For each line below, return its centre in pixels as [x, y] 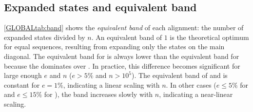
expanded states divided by [45, 37]
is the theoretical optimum [209, 37]
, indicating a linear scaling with [111, 84]
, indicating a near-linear [196, 94]
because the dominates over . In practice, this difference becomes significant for [122, 65]
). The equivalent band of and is [179, 75]
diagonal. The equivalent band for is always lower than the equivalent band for [122, 56]
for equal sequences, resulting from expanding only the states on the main [114, 47]
